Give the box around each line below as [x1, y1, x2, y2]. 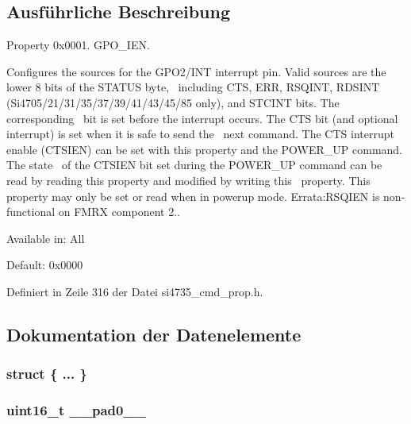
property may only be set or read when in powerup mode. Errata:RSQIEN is [6, 187, 380, 204]
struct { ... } [6, 364, 87, 384]
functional [6, 203, 56, 220]
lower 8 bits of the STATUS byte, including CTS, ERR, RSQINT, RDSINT [6, 79, 380, 95]
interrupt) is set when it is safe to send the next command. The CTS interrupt [6, 125, 394, 142]
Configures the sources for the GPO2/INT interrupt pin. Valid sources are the [6, 63, 386, 79]
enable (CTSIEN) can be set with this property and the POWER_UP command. [6, 141, 402, 157]
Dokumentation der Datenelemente [6, 322, 302, 346]
